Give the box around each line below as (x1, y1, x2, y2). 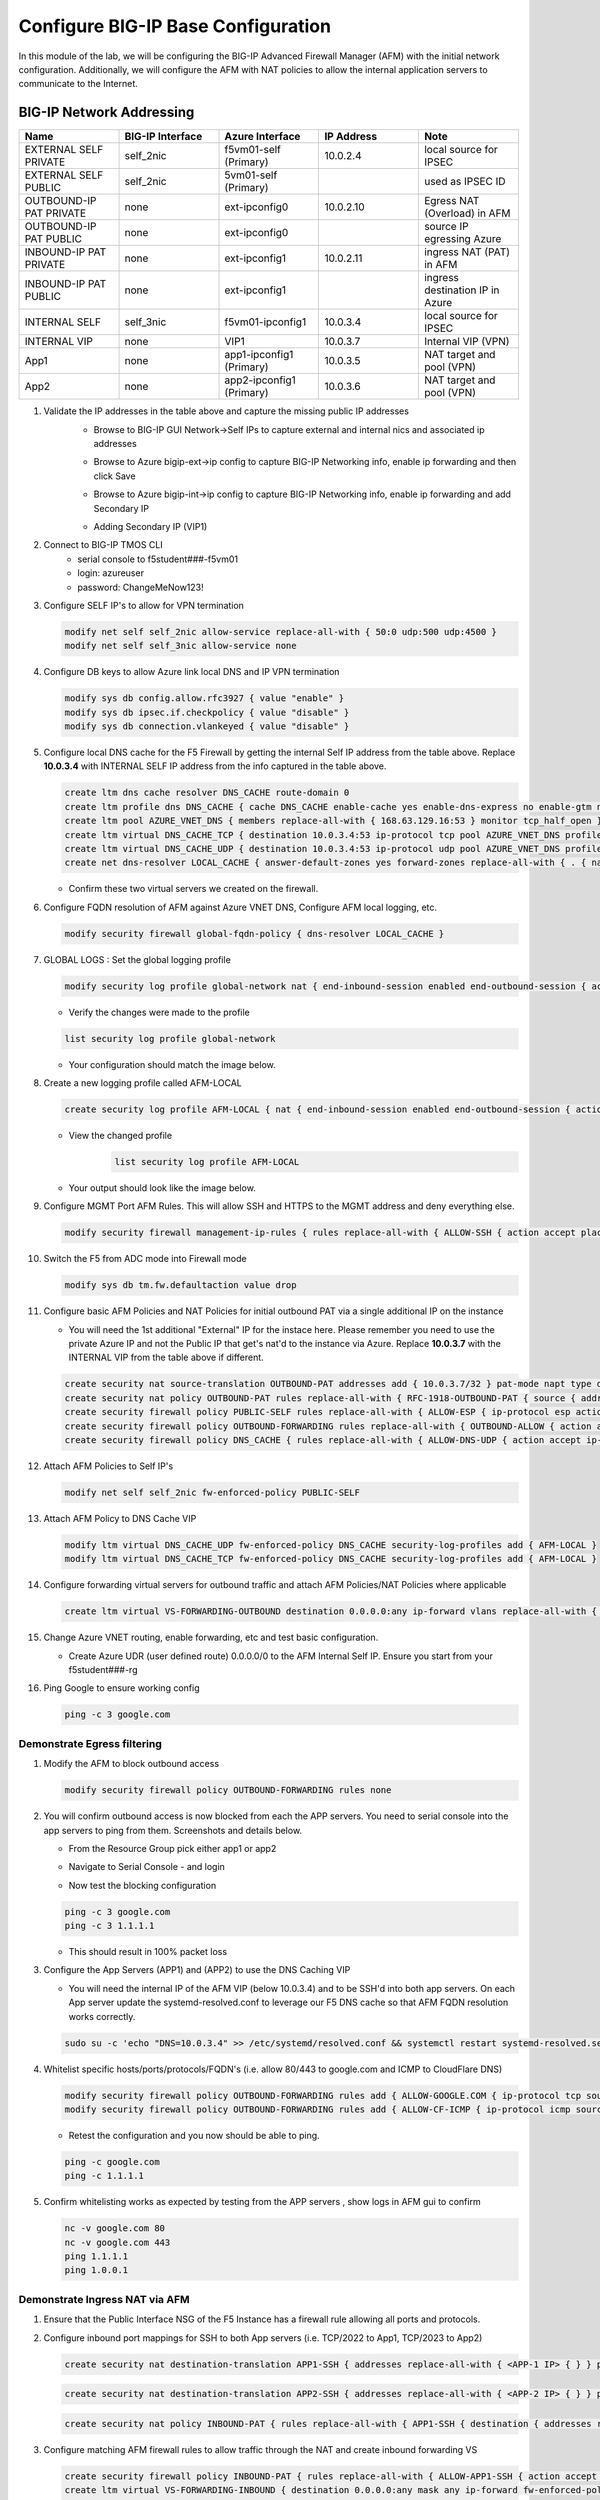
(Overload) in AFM (423, 206, 511, 220)
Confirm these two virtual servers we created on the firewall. (68, 883, 319, 895)
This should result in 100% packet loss (68, 1946, 228, 1958)
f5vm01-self (224, 143, 282, 157)
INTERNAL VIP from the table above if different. (68, 1351, 264, 1364)
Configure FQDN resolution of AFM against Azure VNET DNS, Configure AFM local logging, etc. (43, 901, 438, 913)
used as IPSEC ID (423, 175, 506, 189)
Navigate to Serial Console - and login (68, 1861, 225, 1873)
